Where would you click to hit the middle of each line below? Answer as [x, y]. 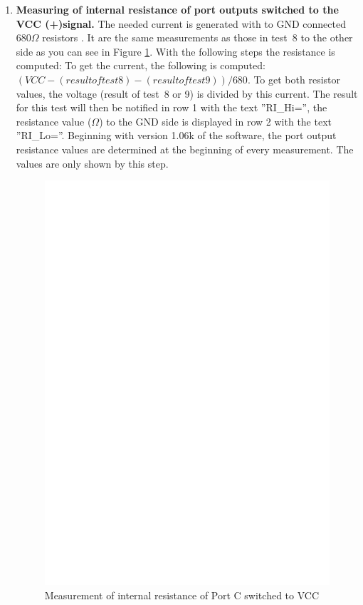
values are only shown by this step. [92, 163]
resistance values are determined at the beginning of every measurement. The [185, 149]
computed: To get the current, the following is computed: [141, 65]
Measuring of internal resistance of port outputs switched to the [177, 9]
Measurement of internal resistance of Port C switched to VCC [182, 595]
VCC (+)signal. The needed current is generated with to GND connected [181, 23]
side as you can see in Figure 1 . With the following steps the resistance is [175, 51]
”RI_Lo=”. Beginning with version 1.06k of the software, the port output [176, 135]
